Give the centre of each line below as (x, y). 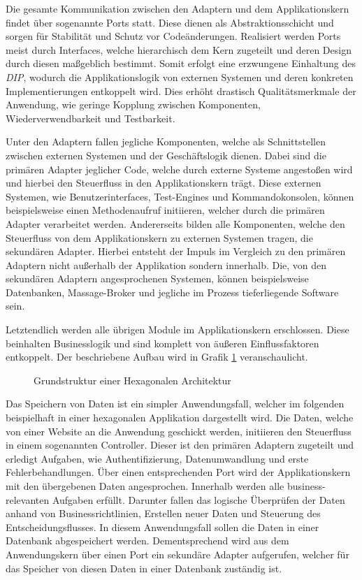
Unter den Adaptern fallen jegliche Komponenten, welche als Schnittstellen (166, 142)
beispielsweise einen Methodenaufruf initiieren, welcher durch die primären (165, 210)
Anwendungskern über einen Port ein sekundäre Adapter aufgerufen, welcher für (178, 554)
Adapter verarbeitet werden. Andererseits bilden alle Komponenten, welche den (175, 223)
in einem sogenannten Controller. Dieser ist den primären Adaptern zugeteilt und (180, 445)
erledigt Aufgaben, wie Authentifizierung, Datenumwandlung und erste (157, 458)
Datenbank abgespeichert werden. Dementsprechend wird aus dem (147, 541)
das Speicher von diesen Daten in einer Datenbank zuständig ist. (144, 568)
